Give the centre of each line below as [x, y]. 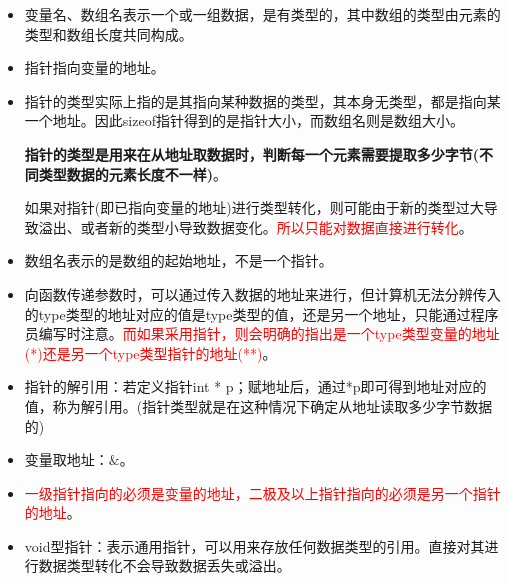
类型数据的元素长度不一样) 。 [133, 173]
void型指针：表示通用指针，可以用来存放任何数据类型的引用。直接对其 [254, 545]
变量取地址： [66, 459]
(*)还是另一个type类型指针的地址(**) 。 [150, 352]
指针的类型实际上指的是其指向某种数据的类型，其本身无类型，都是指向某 [262, 100]
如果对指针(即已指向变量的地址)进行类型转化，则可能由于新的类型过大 [254, 207]
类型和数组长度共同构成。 [108, 33]
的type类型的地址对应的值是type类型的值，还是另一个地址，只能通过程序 [261, 313]
